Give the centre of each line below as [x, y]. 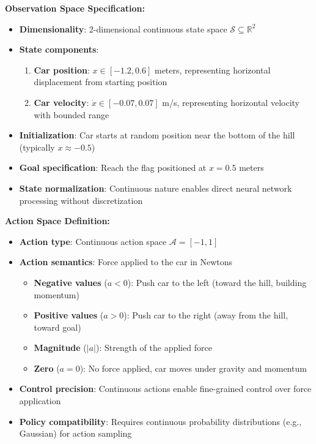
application [40, 401]
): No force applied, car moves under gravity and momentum [193, 368]
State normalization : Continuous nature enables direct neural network [156, 188]
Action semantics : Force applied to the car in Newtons [126, 262]
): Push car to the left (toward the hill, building [217, 282]
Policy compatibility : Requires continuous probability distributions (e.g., [160, 421]
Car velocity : [61, 102]
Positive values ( [69, 315]
